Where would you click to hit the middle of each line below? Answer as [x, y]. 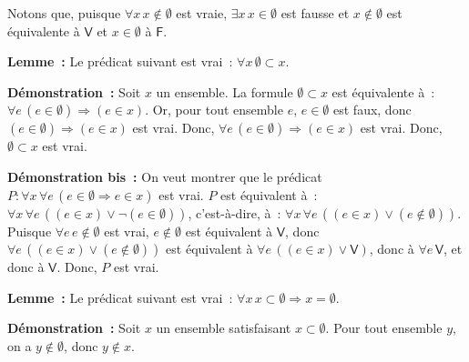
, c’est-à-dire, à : [234, 212]
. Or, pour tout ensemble [214, 110]
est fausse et [315, 13]
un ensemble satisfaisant [224, 328]
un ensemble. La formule [224, 91]
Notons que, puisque [64, 13]
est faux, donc [372, 110]
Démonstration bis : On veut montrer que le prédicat [165, 176]
